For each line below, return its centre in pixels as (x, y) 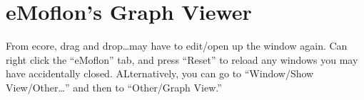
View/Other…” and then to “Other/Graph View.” (114, 87)
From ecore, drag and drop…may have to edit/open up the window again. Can (177, 46)
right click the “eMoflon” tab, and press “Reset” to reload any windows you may (182, 59)
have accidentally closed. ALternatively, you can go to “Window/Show (160, 73)
